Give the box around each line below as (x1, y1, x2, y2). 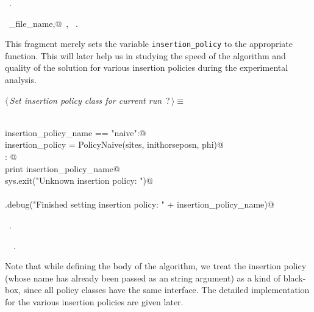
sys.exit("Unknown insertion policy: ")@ (5, 174, 153, 187)
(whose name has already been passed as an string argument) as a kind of (5, 271, 281, 284)
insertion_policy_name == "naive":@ (5, 126, 146, 139)
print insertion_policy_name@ (5, 162, 120, 175)
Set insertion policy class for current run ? (9, 93, 170, 106)
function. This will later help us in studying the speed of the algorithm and (5, 49, 286, 62)
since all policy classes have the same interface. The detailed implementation (23, 283, 310, 296)
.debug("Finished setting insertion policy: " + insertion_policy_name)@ (5, 198, 274, 211)
